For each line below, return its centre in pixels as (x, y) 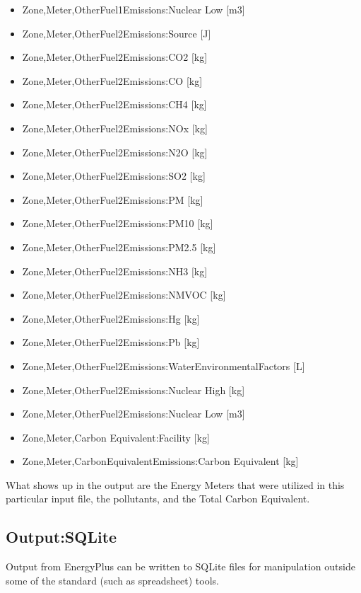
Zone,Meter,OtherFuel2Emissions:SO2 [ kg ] (114, 176)
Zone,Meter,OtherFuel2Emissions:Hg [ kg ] (111, 318)
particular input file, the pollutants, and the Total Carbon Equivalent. (158, 499)
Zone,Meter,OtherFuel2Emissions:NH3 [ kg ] (115, 271)
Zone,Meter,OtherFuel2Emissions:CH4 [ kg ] (114, 104)
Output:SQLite (61, 537)
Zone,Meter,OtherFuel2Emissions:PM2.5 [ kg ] (119, 247)
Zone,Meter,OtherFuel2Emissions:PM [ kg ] (113, 199)
